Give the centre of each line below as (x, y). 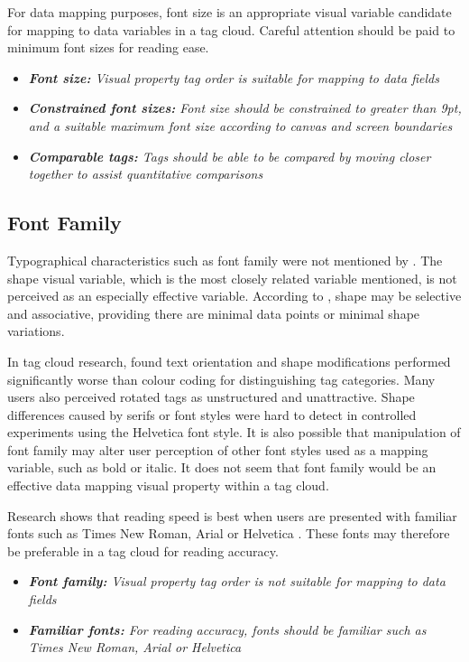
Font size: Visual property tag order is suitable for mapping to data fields (234, 77)
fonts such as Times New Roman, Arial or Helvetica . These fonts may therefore (229, 533)
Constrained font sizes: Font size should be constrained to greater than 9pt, (245, 108)
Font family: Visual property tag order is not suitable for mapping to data (237, 581)
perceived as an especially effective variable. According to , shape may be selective (234, 296)
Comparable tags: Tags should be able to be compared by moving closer (230, 156)
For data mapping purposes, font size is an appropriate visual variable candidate (230, 12)
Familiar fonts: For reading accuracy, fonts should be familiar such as (227, 629)
